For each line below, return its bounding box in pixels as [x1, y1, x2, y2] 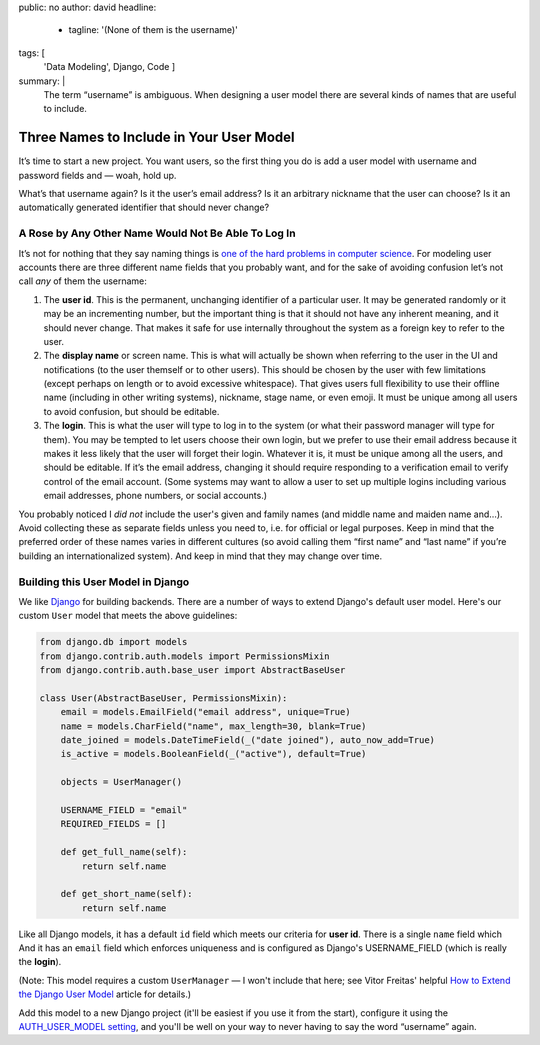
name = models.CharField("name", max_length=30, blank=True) [60, 720, 367, 732]
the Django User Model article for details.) [18, 988, 192, 1000]
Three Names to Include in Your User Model [18, 129, 295, 146]
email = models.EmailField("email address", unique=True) [60, 706, 351, 718]
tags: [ [18, 46, 45, 59]
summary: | [18, 75, 66, 87]
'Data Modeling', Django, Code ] [43, 61, 176, 73]
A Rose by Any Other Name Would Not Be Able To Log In [18, 226, 296, 240]
